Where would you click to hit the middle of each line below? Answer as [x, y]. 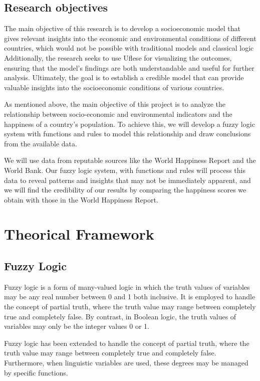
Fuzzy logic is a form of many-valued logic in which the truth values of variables [127, 287]
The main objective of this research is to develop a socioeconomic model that [122, 28]
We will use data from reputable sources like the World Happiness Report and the [130, 160]
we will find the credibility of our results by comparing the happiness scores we [125, 190]
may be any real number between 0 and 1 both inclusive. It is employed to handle [130, 297]
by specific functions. [36, 372]
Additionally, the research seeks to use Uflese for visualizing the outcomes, [118, 57]
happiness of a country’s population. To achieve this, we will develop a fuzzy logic [129, 124]
